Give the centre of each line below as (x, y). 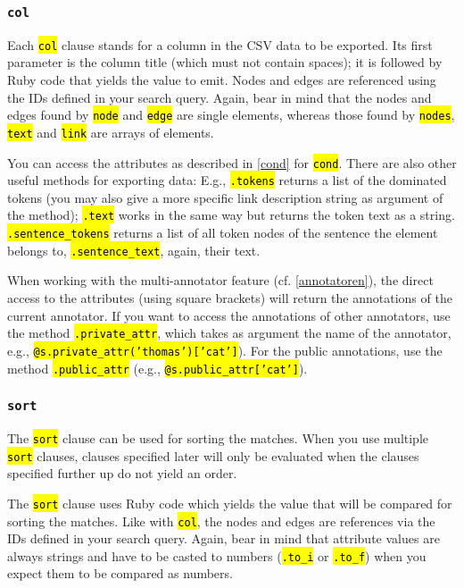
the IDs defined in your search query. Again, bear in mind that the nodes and (220, 97)
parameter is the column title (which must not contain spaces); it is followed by (225, 62)
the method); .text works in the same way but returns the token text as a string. (231, 215)
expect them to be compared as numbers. (120, 573)
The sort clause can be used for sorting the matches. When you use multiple (218, 437)
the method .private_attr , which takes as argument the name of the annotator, (229, 333)
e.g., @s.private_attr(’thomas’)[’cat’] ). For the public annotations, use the (225, 350)
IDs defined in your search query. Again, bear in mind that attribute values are (224, 538)
